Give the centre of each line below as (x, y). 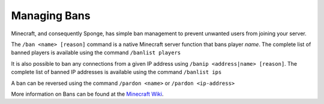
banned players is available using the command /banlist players (96, 53)
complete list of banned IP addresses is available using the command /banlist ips (116, 72)
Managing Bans (51, 16)
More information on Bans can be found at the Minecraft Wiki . (87, 94)
